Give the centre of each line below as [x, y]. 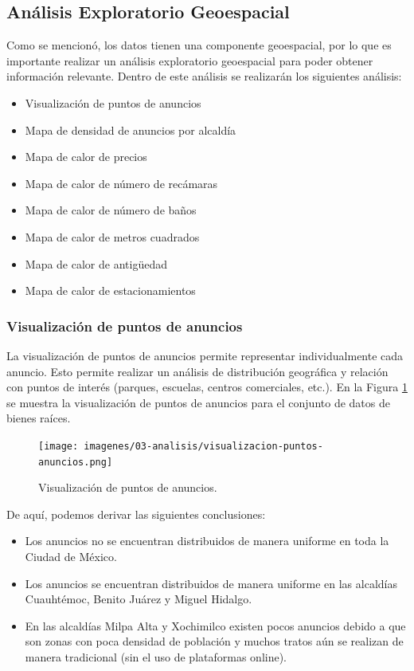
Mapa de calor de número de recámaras [121, 183]
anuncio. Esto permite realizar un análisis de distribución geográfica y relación [197, 371]
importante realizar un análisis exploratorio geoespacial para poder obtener [190, 60]
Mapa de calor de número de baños [111, 210]
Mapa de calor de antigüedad [96, 263]
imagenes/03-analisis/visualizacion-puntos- [203, 446]
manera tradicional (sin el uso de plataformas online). [156, 656]
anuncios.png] [76, 462]
